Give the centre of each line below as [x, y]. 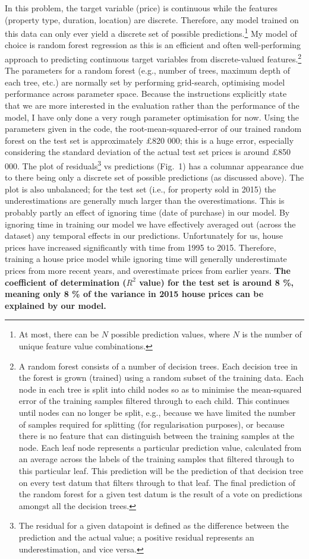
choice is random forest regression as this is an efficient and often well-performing [153, 45]
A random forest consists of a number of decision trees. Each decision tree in [158, 366]
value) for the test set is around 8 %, [217, 282]
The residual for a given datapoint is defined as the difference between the [154, 525]
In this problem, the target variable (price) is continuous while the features [141, 8]
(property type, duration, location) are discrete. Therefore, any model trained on [152, 19]
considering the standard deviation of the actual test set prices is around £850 [148, 152]
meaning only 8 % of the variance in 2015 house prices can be [134, 294]
